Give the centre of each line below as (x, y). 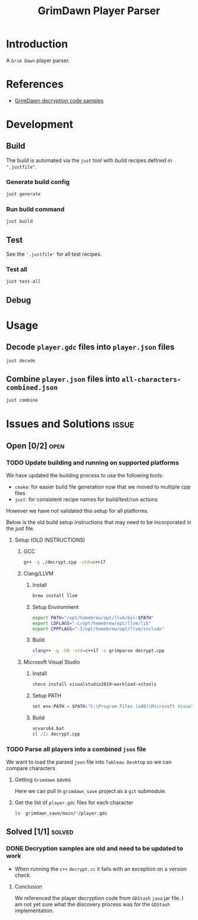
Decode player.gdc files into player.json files (90, 347)
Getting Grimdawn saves (43, 780)
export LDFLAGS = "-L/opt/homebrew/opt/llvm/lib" (92, 623)
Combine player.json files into (63, 379)
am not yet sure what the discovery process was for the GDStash (92, 904)
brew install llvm (55, 595)
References (35, 84)
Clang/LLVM (39, 573)
